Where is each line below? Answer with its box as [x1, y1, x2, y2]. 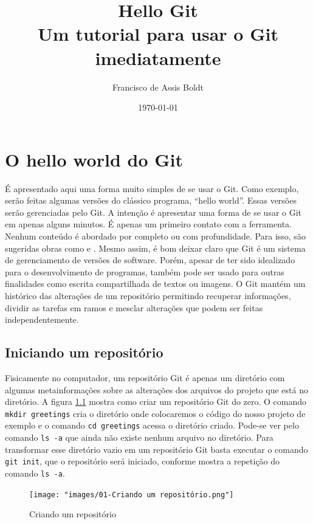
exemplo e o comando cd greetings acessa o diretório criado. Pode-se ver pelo [5, 419, 299, 432]
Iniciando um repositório [5, 343, 163, 362]
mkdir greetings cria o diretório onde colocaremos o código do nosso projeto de [5, 407, 306, 419]
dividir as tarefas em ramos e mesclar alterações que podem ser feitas [5, 301, 263, 314]
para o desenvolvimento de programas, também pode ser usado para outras [5, 265, 284, 278]
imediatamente [95, 45, 221, 70]
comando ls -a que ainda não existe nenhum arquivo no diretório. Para [5, 431, 273, 444]
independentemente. [5, 313, 79, 326]
